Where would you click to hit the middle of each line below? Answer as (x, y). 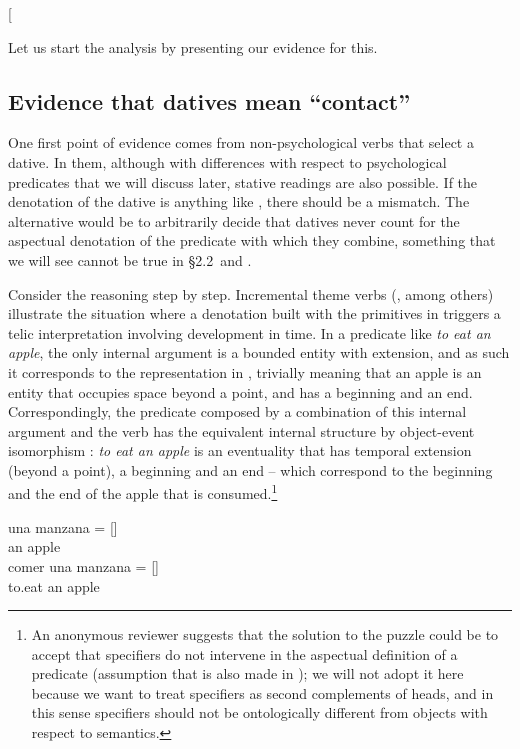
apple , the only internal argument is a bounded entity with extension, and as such (259, 352)
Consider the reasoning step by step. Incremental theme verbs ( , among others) (251, 293)
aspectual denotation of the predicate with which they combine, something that (252, 240)
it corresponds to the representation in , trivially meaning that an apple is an (245, 371)
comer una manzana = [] (83, 565)
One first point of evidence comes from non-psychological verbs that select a (241, 142)
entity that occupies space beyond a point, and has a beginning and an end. (240, 391)
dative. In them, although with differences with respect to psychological (227, 161)
